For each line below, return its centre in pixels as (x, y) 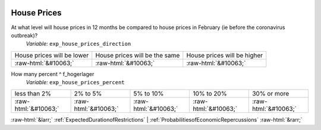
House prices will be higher (225, 55)
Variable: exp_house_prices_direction (78, 44)
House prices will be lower (52, 55)
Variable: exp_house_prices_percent (75, 83)
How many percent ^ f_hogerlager (53, 74)
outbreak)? (24, 35)
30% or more (270, 94)
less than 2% (33, 94)
